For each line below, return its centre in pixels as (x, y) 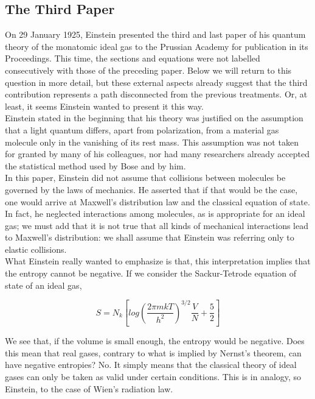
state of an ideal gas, (43, 285)
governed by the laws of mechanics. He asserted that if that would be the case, (151, 189)
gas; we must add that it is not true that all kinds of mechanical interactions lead (157, 225)
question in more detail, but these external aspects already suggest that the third (156, 82)
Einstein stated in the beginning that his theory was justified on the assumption (154, 118)
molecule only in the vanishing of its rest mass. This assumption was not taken (152, 142)
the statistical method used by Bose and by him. (95, 165)
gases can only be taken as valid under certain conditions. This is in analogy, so (153, 377)
